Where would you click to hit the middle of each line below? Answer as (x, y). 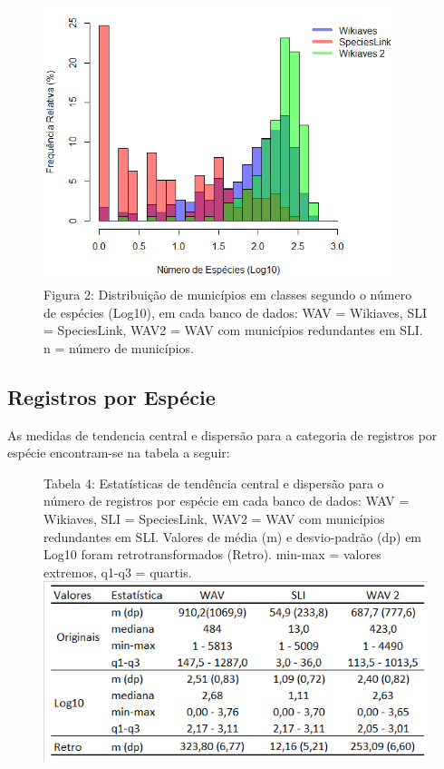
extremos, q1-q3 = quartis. (118, 572)
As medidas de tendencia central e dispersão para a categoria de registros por (222, 434)
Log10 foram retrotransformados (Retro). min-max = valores (212, 554)
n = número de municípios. (119, 347)
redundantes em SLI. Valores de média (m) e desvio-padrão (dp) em (233, 536)
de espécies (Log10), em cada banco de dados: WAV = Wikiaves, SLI (235, 312)
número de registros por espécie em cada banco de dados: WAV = (227, 501)
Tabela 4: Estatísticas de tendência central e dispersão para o (214, 483)
